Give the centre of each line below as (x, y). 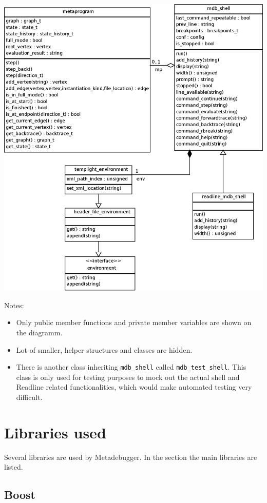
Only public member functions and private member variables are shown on (134, 322)
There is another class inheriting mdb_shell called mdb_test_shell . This (131, 367)
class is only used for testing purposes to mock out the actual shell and (128, 377)
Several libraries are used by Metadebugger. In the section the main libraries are (131, 457)
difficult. (29, 397)
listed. (14, 467)
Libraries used (55, 432)
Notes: (14, 305)
